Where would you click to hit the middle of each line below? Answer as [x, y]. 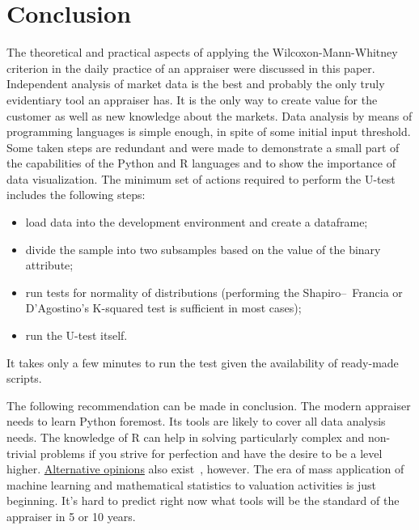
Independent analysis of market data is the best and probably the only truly [196, 84]
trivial [22, 453]
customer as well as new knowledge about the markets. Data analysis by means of [209, 115]
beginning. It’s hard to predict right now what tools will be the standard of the [203, 500]
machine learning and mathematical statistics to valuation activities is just [192, 484]
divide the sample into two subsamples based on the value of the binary [203, 249]
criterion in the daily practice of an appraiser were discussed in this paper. [191, 68]
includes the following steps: [76, 195]
